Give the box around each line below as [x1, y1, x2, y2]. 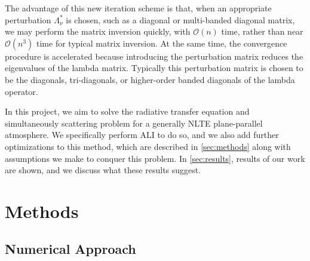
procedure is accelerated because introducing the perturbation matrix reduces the [5, 50, 303, 62]
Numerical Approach [5, 239, 136, 258]
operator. [5, 85, 38, 97]
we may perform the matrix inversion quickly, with [5, 25, 191, 38]
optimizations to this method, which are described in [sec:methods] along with [5, 140, 291, 152]
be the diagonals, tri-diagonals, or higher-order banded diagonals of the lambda [5, 73, 295, 85]
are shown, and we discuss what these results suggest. [5, 164, 201, 176]
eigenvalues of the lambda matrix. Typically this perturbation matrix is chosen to [5, 62, 303, 74]
